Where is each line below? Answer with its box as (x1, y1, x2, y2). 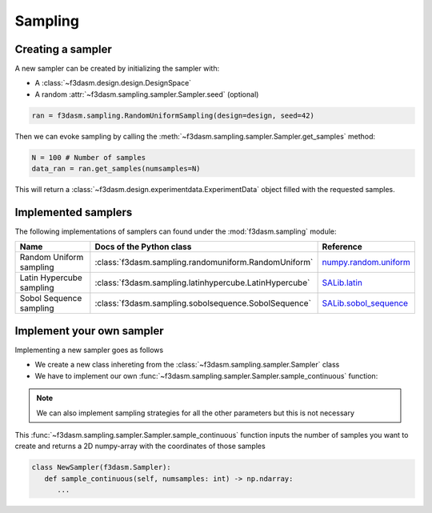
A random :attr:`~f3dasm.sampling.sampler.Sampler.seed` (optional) (34, 89, 259, 99)
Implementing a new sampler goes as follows (14, 345, 164, 355)
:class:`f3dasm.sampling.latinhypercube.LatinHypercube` (94, 277, 310, 288)
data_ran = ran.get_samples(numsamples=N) (31, 164, 201, 174)
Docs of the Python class (94, 241, 192, 252)
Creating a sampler (14, 42, 112, 56)
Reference (322, 241, 363, 252)
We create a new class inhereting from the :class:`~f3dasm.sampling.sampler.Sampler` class (34, 360, 340, 370)
